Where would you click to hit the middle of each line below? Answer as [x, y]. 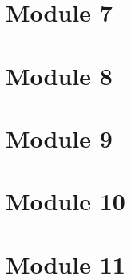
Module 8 [59, 75]
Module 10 [65, 201]
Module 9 [59, 138]
